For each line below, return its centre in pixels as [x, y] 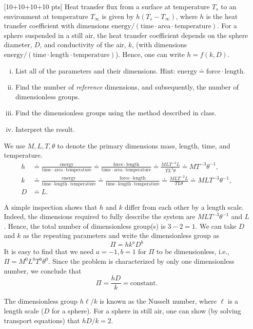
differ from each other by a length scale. [184, 207]
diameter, [18, 45]
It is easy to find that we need [49, 251]
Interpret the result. [45, 129]
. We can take [216, 226]
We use [15, 145]
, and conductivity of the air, [83, 45]
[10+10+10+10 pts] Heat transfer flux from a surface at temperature [107, 6]
